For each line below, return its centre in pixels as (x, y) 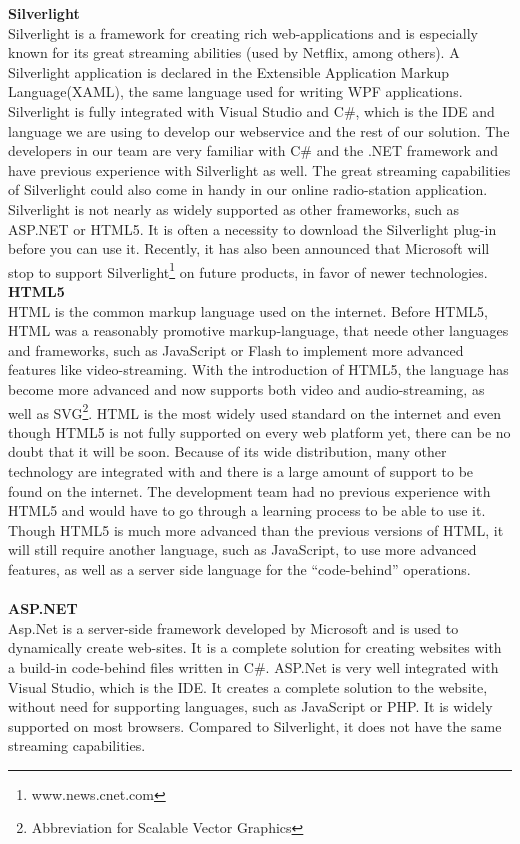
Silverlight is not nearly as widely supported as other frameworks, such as (234, 208)
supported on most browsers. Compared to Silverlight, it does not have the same (255, 725)
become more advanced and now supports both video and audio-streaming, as (246, 388)
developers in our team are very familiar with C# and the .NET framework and (253, 150)
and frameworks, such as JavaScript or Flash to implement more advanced (236, 349)
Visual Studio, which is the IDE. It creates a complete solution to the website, (248, 686)
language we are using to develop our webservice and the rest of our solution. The (259, 130)
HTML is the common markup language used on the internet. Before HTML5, (248, 310)
